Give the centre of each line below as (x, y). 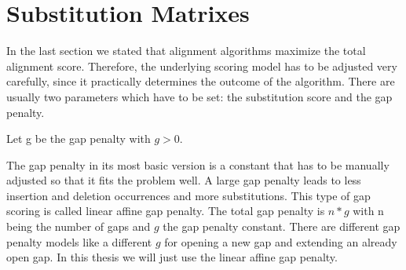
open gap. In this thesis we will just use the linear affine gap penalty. (172, 257)
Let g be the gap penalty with (79, 139)
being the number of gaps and (79, 226)
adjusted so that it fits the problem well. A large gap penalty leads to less (184, 180)
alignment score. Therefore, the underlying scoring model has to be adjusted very (202, 66)
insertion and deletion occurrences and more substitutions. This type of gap (188, 195)
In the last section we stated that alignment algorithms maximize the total (186, 51)
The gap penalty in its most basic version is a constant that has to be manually (198, 164)
